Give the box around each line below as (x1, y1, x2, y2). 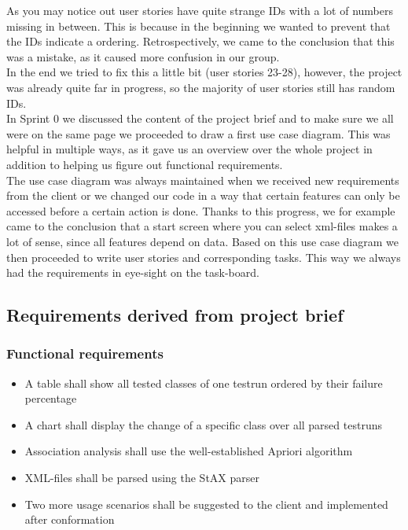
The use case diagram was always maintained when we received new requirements (6, 171, 399, 188)
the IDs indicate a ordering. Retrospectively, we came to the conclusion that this (6, 33, 395, 50)
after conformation (24, 511, 115, 528)
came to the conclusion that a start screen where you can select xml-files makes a (6, 218, 398, 234)
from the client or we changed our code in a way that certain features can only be (6, 187, 400, 204)
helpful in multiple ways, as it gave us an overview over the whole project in (6, 141, 373, 157)
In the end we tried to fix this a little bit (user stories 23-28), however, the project (6, 64, 402, 80)
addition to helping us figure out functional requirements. (6, 156, 283, 172)
